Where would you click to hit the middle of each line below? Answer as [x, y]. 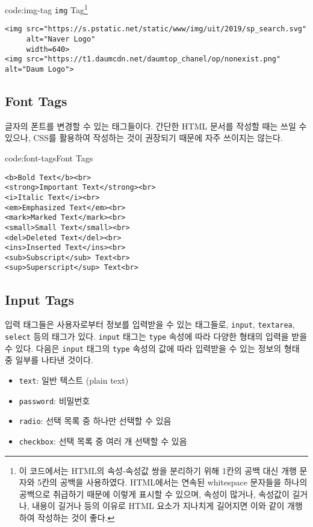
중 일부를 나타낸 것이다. [49, 360]
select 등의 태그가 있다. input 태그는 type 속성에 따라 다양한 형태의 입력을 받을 [156, 336]
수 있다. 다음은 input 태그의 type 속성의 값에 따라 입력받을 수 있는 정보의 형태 [152, 348]
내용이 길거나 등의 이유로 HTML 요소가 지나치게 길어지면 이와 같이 [158, 506]
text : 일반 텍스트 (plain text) [74, 380]
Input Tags [39, 299]
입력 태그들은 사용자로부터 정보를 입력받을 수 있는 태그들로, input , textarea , [150, 324]
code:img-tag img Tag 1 [46, 9]
